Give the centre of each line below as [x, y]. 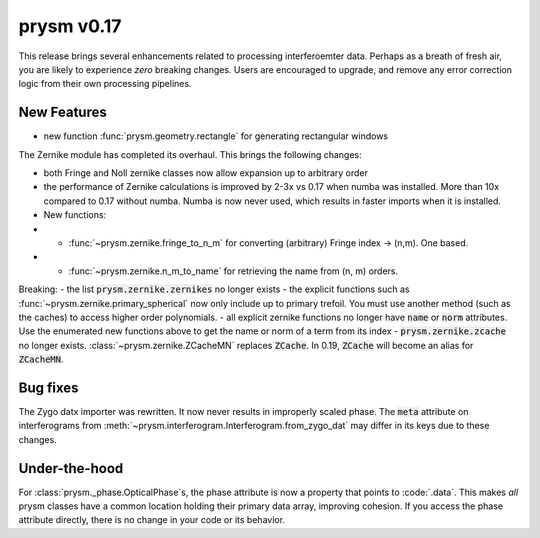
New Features [62, 112]
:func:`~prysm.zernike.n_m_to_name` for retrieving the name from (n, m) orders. [233, 271]
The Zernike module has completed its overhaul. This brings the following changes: [190, 154]
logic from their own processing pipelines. [105, 84]
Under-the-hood [71, 468]
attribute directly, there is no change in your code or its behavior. [151, 520]
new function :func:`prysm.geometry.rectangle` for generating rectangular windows [216, 136]
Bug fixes [48, 387]
